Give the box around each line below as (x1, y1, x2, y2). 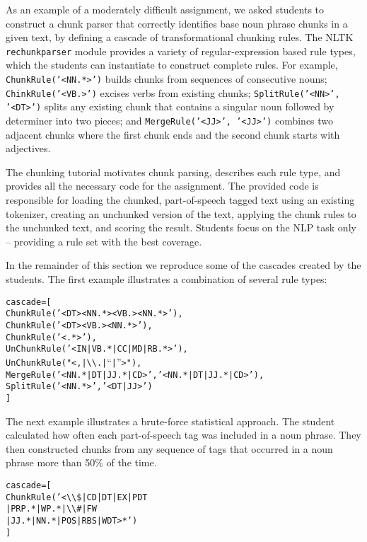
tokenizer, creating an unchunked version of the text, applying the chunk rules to (6, 206, 356, 221)
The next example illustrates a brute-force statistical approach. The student (6, 413, 335, 428)
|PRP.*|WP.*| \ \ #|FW (6, 504, 97, 514)
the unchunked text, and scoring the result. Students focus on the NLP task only (6, 220, 356, 235)
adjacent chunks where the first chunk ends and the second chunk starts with (6, 127, 340, 142)
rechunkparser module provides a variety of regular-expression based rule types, (6, 43, 356, 58)
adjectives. (6, 141, 51, 156)
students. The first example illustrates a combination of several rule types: (6, 272, 327, 286)
